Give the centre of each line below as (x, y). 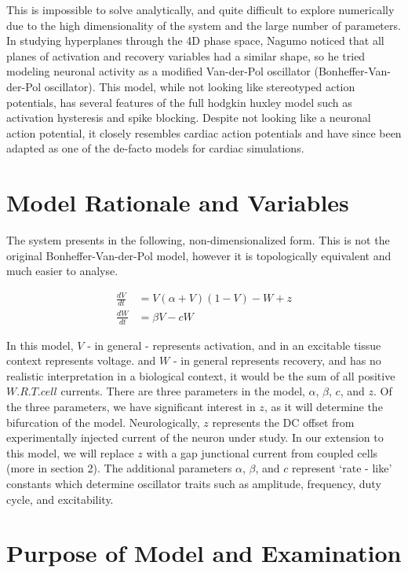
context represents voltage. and (81, 360)
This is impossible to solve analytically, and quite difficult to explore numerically (200, 9)
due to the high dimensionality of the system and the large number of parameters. (204, 25)
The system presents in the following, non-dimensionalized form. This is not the (198, 240)
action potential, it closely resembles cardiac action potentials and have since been (204, 132)
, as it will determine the (323, 406)
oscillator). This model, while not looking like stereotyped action (200, 86)
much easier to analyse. (62, 271)
